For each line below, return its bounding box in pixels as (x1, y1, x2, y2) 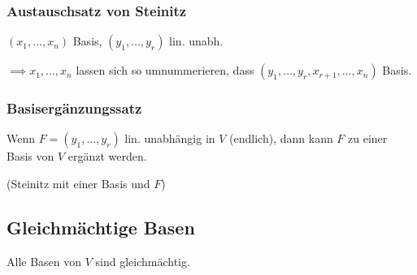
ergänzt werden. (67, 148, 147, 165)
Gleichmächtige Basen (7, 215, 195, 240)
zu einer (348, 130, 388, 147)
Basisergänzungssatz (7, 98, 142, 118)
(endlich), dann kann (229, 130, 333, 147)
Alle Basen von (7, 252, 82, 269)
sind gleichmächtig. (95, 252, 190, 269)
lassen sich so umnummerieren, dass (76, 62, 254, 79)
